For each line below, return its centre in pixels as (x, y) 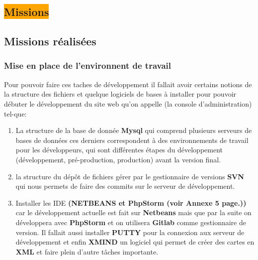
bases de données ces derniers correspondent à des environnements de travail (132, 140)
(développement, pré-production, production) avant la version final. (118, 159)
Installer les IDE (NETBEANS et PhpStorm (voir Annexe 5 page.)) (131, 202)
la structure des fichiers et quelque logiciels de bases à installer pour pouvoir (120, 94)
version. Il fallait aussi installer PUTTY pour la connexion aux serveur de (130, 232)
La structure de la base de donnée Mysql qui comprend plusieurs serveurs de (134, 130)
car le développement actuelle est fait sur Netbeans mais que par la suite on (133, 212)
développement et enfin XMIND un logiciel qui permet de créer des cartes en (135, 242)
